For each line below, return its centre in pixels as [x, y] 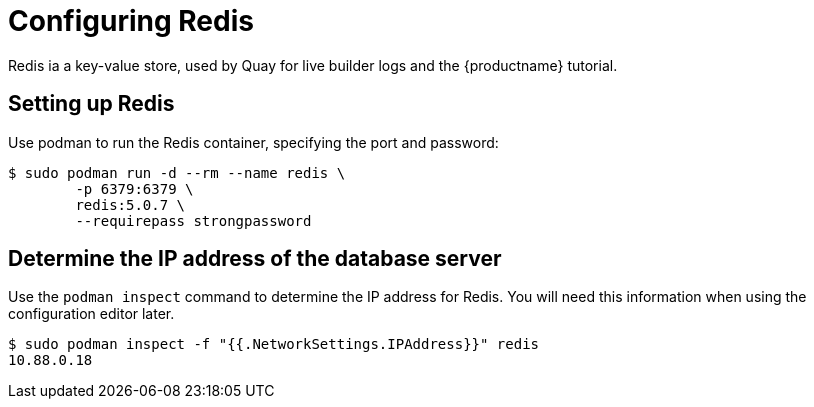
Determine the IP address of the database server [255, 259]
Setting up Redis [91, 104]
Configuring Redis [131, 21]
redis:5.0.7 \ [130, 204]
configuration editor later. [91, 314]
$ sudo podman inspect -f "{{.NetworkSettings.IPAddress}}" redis [274, 344]
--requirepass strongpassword [193, 220]
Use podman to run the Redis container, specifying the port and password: [253, 142]
